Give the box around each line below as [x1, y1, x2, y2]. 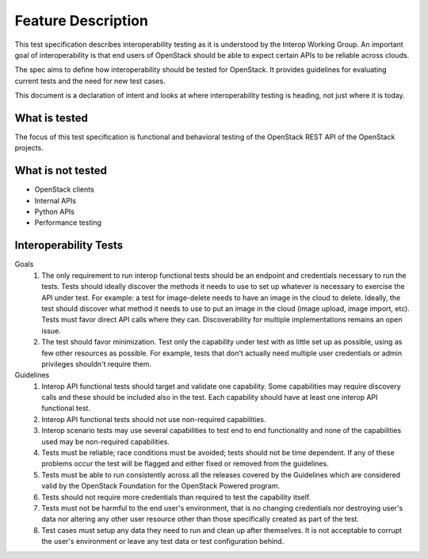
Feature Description [14, 12, 148, 29]
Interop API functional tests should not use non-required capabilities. [41, 414, 266, 424]
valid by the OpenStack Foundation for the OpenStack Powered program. [41, 481, 281, 491]
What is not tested [14, 164, 107, 177]
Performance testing [34, 218, 102, 227]
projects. [14, 143, 44, 153]
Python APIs [34, 207, 75, 217]
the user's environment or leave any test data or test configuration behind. [41, 537, 285, 546]
